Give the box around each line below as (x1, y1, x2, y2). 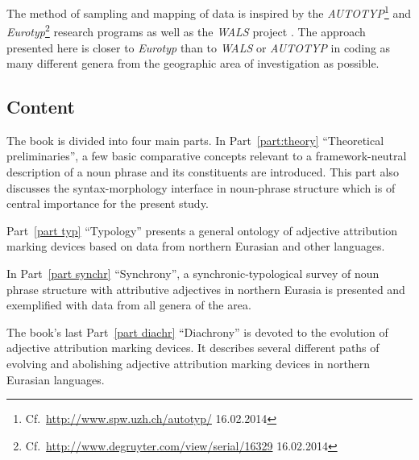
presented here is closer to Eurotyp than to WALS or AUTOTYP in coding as (6, 39, 391, 56)
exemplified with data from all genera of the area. (6, 296, 251, 313)
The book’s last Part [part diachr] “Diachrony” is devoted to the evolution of (6, 323, 388, 340)
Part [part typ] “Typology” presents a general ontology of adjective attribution (6, 222, 398, 238)
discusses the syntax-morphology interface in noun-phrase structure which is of (6, 179, 396, 196)
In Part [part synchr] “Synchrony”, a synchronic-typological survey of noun (6, 265, 380, 282)
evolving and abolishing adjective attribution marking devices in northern (6, 355, 371, 372)
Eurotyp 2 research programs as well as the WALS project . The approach (6, 21, 366, 39)
